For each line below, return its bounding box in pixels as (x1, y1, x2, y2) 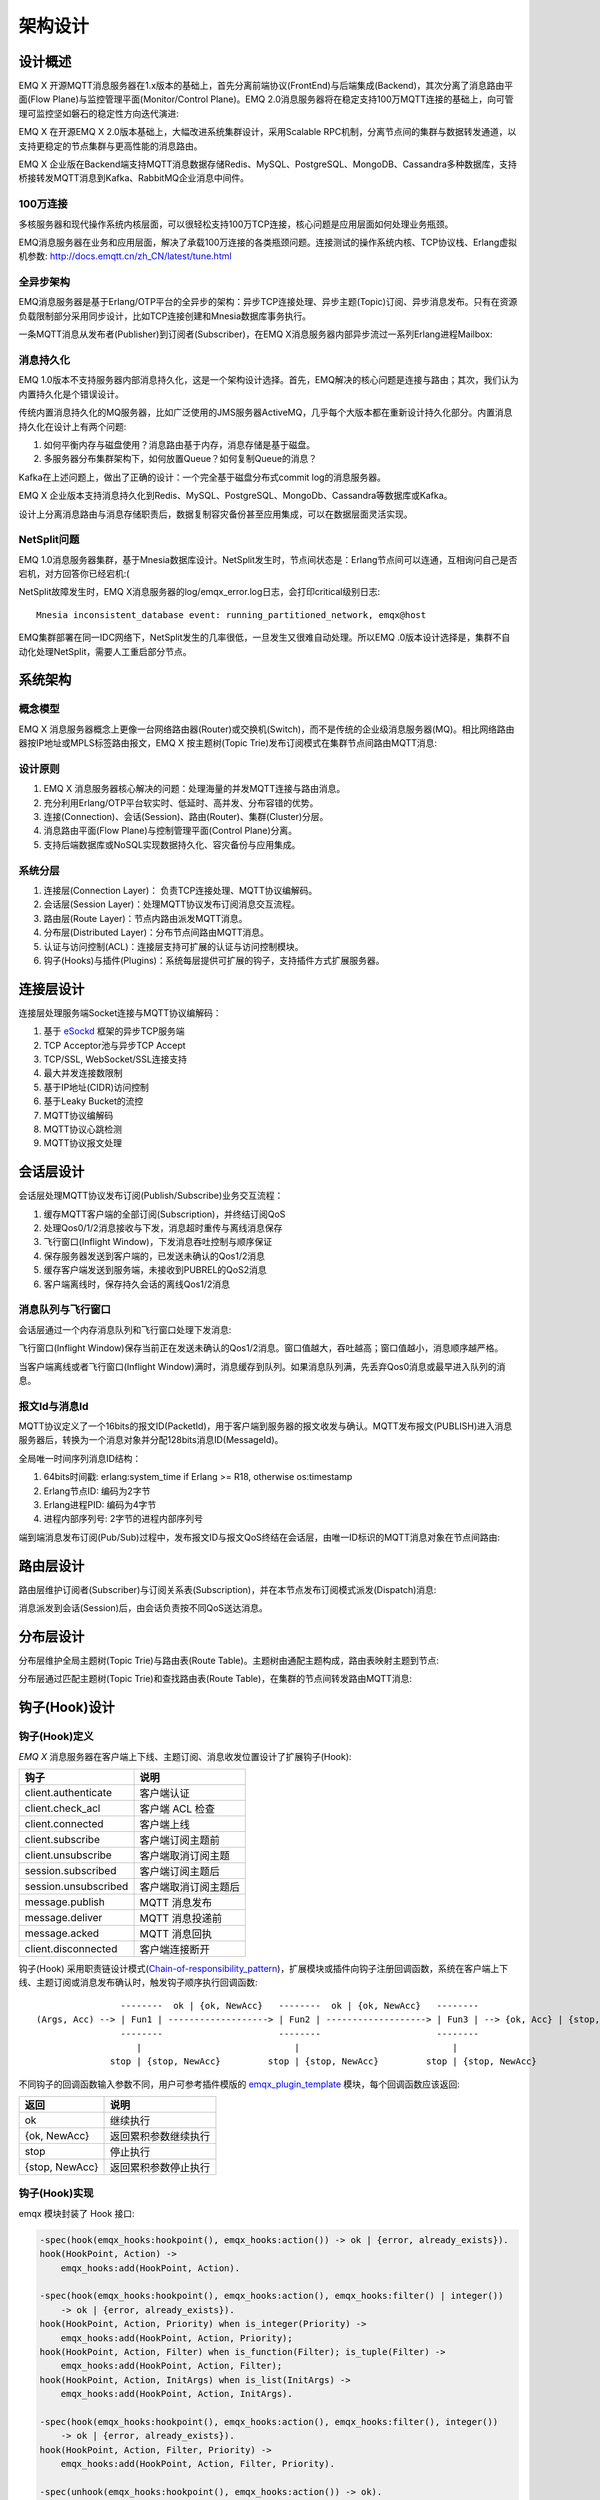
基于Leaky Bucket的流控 (43, 1095, 144, 1107)
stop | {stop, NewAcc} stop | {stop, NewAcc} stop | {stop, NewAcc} (110, 2056, 537, 2067)
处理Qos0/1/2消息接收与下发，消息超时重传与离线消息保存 (43, 1222, 283, 1234)
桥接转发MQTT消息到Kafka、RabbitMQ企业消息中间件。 (18, 172, 250, 184)
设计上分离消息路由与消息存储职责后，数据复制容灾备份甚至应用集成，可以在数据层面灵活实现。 (18, 508, 413, 520)
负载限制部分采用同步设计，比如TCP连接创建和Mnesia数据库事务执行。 (18, 310, 312, 322)
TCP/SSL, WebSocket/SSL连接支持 (43, 1053, 187, 1065)
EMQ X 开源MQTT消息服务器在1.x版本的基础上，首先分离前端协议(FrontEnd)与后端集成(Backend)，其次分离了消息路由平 (18, 80, 514, 92)
